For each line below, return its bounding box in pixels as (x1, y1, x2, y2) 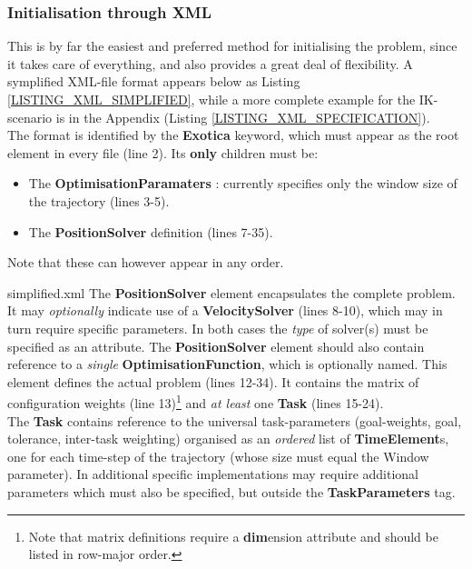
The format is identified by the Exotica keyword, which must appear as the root (7, 125, 459, 145)
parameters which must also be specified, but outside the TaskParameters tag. (7, 482, 456, 501)
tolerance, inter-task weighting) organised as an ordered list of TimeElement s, (7, 429, 449, 448)
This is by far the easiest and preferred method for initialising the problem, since (7, 36, 457, 55)
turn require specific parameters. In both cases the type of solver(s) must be (7, 318, 428, 337)
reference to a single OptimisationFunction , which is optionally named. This (7, 354, 447, 374)
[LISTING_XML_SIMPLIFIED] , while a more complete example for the (7, 90, 416, 108)
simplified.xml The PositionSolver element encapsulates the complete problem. (7, 283, 456, 302)
